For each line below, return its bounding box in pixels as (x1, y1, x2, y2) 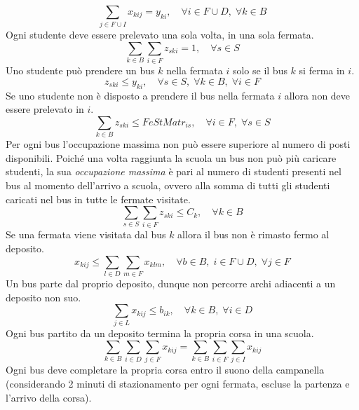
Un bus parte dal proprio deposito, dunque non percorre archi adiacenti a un (6, 275, 336, 290)
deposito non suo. (6, 289, 81, 304)
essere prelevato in (6, 102, 84, 116)
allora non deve (284, 88, 351, 102)
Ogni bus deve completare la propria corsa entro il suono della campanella (6, 362, 325, 377)
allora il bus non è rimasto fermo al (177, 227, 330, 242)
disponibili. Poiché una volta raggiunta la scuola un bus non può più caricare (6, 150, 337, 165)
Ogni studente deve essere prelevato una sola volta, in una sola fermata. (6, 27, 314, 42)
